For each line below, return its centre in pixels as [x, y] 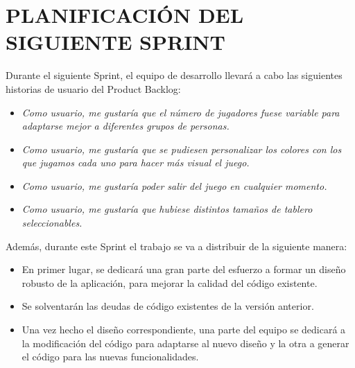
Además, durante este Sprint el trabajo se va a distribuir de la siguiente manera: [176, 246]
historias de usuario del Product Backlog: [93, 88]
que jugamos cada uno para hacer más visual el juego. [136, 163]
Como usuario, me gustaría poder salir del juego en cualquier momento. [174, 185]
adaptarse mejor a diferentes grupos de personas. [125, 126]
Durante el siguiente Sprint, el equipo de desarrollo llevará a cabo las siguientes [174, 75]
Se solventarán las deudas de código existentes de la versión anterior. [168, 306]
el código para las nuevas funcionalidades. [110, 357]
